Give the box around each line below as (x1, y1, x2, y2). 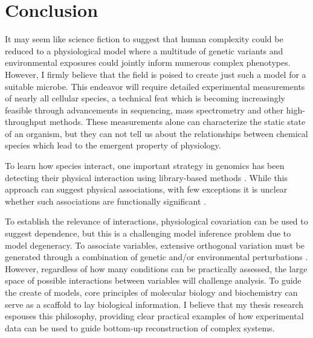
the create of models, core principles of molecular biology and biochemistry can (5, 286, 298, 298)
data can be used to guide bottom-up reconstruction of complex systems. (5, 321, 275, 334)
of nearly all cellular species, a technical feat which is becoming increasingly (5, 92, 285, 104)
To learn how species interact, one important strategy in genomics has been (5, 159, 285, 172)
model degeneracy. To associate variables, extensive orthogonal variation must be (5, 238, 305, 251)
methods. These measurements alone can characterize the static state (49, 115, 306, 128)
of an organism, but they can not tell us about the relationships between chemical (5, 127, 308, 139)
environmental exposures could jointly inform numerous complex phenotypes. (5, 56, 291, 69)
